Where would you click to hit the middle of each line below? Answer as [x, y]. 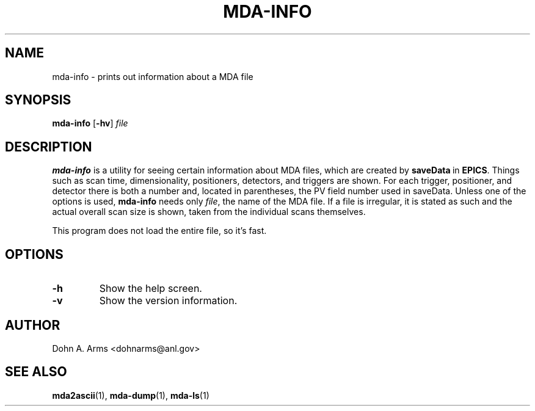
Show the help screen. [151, 289]
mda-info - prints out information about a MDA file [153, 76]
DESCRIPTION [49, 147]
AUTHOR [33, 325]
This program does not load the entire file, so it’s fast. [159, 231]
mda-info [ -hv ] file [90, 123]
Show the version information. [168, 301]
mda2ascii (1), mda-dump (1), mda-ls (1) [131, 395]
